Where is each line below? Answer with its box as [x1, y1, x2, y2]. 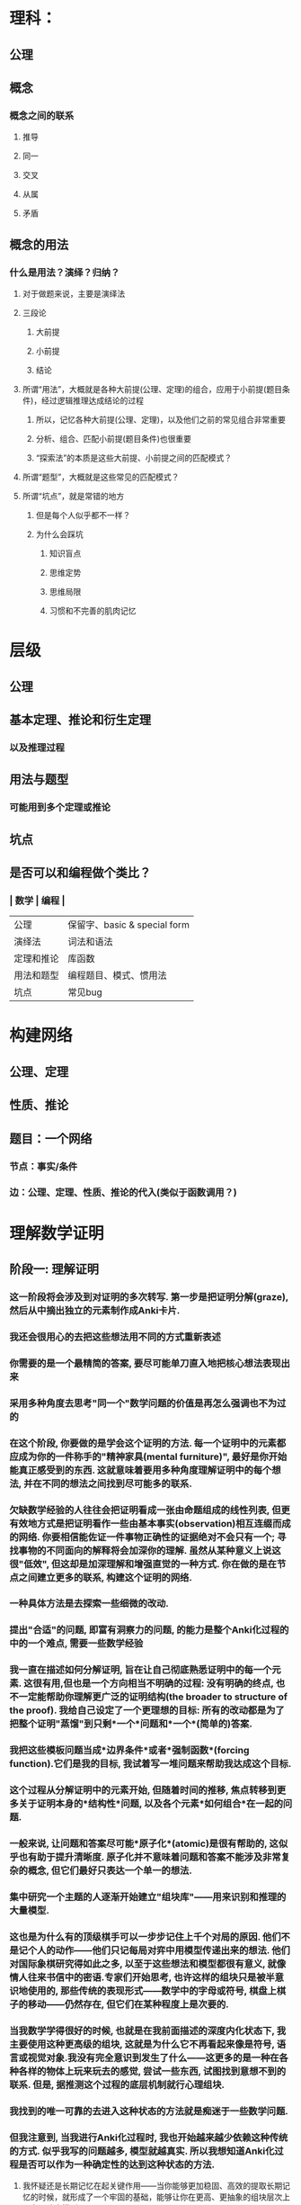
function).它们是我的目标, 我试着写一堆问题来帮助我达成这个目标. [9, 1758, 292, 1770]
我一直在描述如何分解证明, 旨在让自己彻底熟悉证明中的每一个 [9, 1663, 272, 1676]
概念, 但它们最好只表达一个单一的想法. [27, 1864, 193, 1877]
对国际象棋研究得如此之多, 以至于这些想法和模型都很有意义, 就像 [9, 1958, 287, 1970]
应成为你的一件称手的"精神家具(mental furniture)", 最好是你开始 [9, 1450, 288, 1463]
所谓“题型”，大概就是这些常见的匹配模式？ [22, 471, 180, 482]
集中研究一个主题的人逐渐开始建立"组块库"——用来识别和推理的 [9, 1891, 287, 1903]
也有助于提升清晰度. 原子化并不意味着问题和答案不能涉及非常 [18, 1851, 281, 1863]
